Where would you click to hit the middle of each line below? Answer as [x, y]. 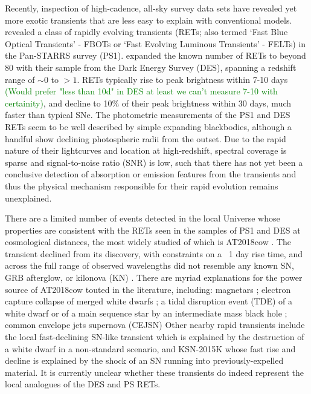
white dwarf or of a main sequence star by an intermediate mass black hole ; [146, 313]
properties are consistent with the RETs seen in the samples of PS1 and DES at [153, 230]
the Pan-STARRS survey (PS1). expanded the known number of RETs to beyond [155, 55]
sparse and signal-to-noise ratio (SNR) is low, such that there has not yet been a [154, 162]
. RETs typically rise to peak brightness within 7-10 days [182, 79]
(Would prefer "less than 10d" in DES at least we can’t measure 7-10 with [141, 91]
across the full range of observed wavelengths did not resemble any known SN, [149, 265]
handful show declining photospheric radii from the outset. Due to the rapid [146, 138]
